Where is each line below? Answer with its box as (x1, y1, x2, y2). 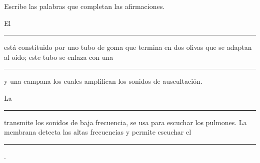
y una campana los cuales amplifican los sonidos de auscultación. (4, 76, 202, 86)
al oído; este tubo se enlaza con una (4, 51, 113, 62)
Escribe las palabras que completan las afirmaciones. (4, 1, 165, 11)
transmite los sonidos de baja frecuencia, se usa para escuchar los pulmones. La (4, 117, 247, 127)
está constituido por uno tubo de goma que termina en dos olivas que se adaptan (4, 42, 252, 52)
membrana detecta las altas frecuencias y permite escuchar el (4, 127, 191, 137)
